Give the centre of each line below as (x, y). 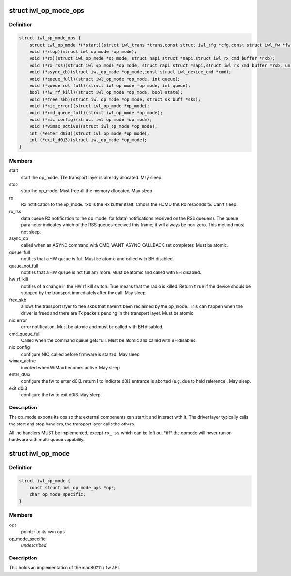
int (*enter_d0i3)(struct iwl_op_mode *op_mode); (89, 133)
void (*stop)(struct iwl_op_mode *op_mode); (83, 51)
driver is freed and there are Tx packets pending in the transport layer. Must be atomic (107, 313)
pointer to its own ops (43, 532)
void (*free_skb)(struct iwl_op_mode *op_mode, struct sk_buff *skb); (115, 99)
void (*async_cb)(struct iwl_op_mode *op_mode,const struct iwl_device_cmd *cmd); (130, 72)
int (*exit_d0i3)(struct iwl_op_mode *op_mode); (88, 140)
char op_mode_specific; (57, 494)
